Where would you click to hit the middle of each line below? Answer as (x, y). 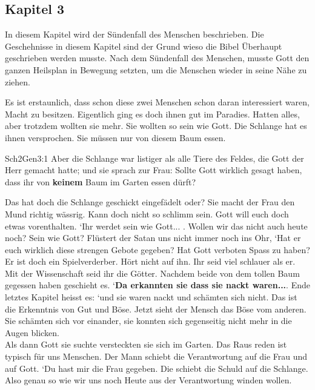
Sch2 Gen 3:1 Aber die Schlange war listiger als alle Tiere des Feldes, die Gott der (154, 158)
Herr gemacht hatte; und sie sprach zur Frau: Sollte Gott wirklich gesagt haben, (154, 170)
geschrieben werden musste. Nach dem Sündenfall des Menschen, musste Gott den (157, 58)
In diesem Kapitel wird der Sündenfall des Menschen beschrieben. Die (134, 34)
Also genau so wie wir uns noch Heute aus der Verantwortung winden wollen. (148, 380)
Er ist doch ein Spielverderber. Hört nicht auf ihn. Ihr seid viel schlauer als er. (150, 261)
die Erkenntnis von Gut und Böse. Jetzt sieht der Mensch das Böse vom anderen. (156, 309)
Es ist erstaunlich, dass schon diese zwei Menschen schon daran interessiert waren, (157, 102)
